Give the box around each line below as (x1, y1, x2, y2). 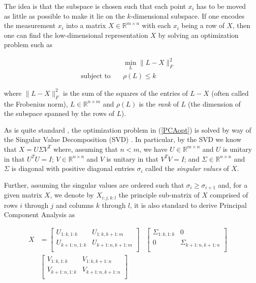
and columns (56, 199, 94, 210)
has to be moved (196, 1, 246, 11)
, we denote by (50, 190, 94, 200)
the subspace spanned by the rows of (4, 108, 115, 118)
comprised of (210, 190, 248, 200)
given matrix (4, 190, 42, 200)
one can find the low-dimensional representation (4, 29, 148, 40)
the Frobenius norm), (4, 98, 68, 109)
